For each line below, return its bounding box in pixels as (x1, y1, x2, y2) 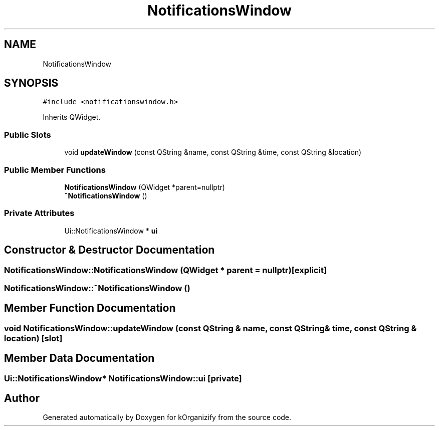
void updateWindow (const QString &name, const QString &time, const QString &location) (64, 148, 362, 157)
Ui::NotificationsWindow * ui (64, 226, 158, 235)
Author (4, 392, 40, 405)
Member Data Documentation (4, 352, 155, 365)
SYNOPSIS (4, 77, 59, 90)
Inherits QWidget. (43, 113, 101, 122)
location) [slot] (4, 333, 63, 343)
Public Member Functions (4, 164, 106, 175)
